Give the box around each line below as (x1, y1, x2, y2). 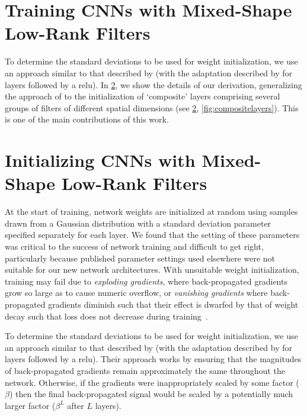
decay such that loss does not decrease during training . (5, 309, 208, 322)
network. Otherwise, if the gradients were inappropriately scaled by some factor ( (5, 376, 299, 388)
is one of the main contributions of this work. (5, 113, 169, 125)
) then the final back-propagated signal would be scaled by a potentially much (9, 388, 293, 400)
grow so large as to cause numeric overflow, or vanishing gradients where (5, 286, 268, 299)
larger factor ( (5, 399, 56, 411)
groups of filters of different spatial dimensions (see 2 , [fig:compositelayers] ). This (5, 101, 299, 114)
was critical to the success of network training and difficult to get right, (5, 240, 264, 252)
